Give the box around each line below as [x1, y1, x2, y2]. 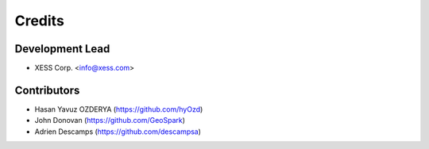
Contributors [14, 83, 80, 97]
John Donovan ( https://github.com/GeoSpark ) [34, 116, 186, 125]
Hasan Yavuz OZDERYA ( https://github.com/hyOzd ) [34, 104, 203, 114]
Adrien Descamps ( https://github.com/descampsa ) [34, 127, 202, 136]
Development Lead [14, 42, 110, 55]
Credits [14, 12, 65, 29]
